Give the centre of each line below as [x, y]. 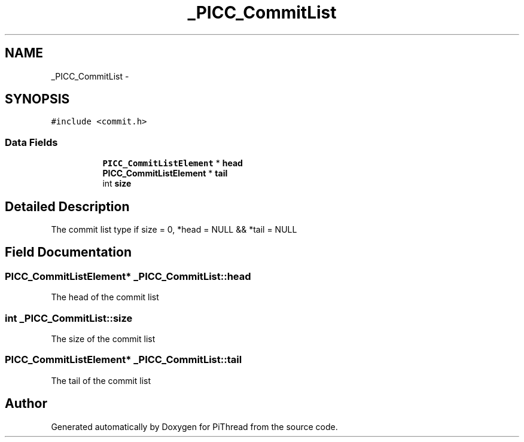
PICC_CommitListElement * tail [165, 173]
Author [26, 404]
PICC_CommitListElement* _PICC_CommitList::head [128, 276]
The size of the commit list [103, 339]
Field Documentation [68, 252]
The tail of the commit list [101, 380]
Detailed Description [67, 206]
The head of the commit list [105, 297]
